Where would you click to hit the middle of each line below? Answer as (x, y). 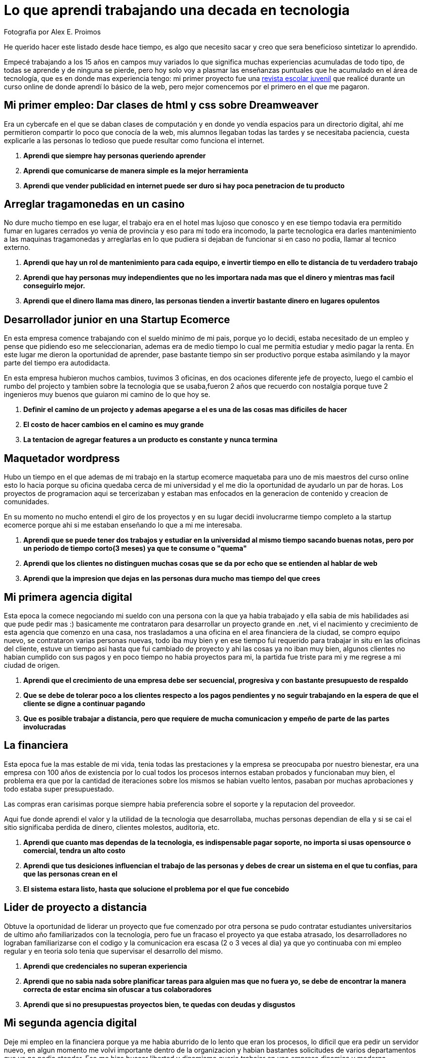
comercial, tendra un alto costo (74, 850)
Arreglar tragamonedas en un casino (94, 204)
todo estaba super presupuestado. (59, 789)
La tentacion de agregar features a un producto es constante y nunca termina (150, 440)
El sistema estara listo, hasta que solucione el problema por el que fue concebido (156, 889)
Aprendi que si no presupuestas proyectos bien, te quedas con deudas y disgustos (159, 1004)
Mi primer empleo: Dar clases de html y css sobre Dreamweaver (161, 105)
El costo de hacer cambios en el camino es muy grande (114, 425)
